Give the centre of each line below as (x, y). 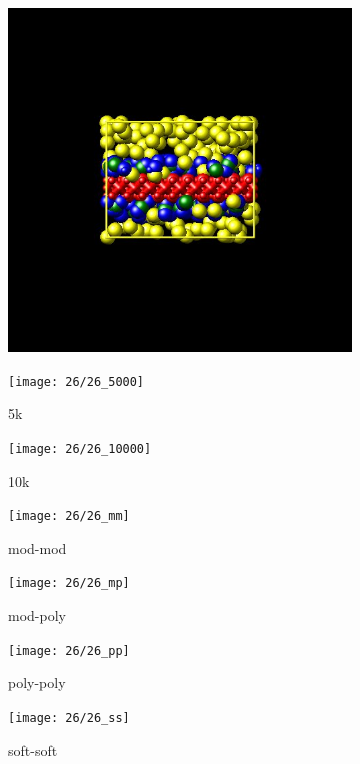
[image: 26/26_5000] (76, 381)
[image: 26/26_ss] (69, 717)
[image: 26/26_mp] (69, 583)
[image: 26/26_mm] (69, 516)
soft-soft (33, 749)
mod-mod (37, 547)
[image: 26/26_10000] (80, 448)
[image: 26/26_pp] (69, 650)
